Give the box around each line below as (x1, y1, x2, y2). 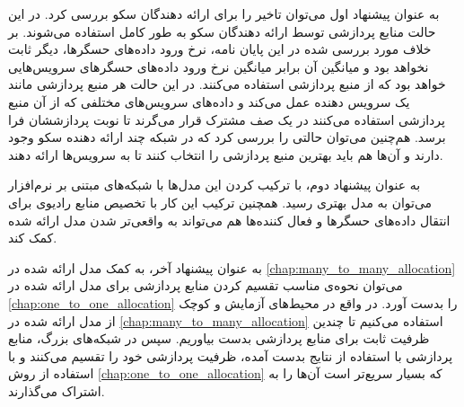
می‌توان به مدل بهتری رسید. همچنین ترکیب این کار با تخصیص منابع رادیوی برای (8, 192, 433, 211)
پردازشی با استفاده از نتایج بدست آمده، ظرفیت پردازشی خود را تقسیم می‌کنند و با (8, 346, 453, 365)
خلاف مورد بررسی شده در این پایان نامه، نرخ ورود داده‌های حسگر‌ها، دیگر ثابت (8, 40, 432, 58)
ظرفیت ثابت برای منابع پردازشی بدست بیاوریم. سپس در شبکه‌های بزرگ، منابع (8, 329, 430, 348)
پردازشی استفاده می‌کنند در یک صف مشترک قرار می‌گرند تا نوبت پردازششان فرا (8, 110, 445, 128)
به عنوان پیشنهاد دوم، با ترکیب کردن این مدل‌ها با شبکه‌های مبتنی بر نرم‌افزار (8, 175, 421, 194)
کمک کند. (8, 228, 57, 247)
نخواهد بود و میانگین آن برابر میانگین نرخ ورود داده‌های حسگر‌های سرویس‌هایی (8, 57, 429, 75)
